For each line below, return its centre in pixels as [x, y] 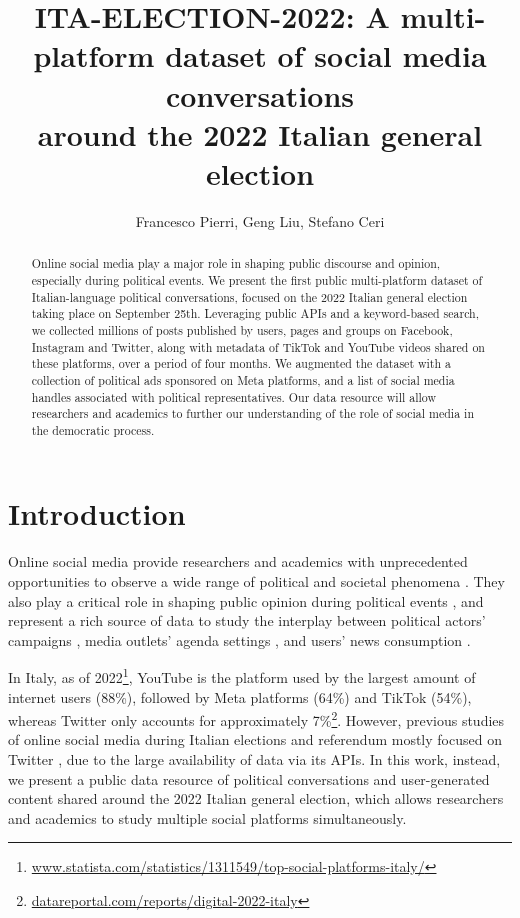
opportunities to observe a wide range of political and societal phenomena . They [256, 581]
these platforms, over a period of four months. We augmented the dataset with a [241, 363]
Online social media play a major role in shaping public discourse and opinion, [236, 263]
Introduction [97, 513]
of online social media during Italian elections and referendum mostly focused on [255, 739]
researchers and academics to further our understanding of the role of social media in [252, 413]
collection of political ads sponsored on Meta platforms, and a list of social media [243, 379]
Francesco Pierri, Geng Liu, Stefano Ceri [260, 220]
